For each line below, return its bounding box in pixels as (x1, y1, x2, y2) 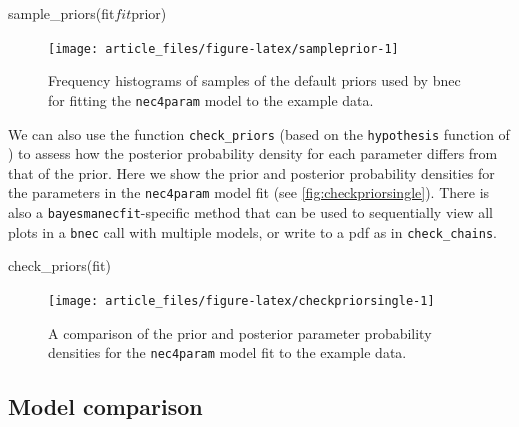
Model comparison (8, 391, 203, 422)
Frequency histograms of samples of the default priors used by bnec (48, 70, 461, 91)
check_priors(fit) (8, 255, 111, 276)
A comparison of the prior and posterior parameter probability (48, 322, 432, 343)
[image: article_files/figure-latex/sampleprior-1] (48, 41, 399, 56)
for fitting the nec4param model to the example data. (48, 89, 374, 110)
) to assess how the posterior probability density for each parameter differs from (8, 143, 498, 164)
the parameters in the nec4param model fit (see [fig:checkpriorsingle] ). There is (8, 182, 490, 203)
